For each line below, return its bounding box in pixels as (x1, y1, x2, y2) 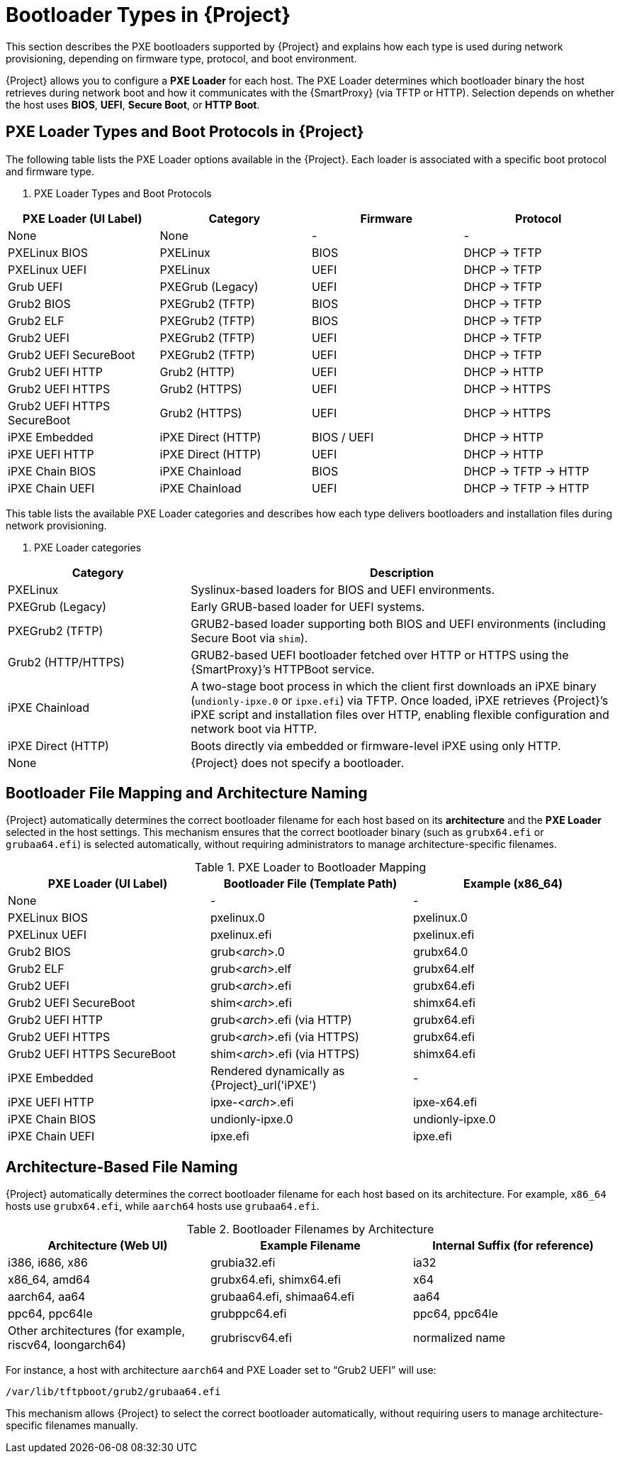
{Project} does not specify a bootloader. (191, 755, 404, 770)
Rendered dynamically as (210, 1064, 345, 1079)
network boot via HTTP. (191, 721, 317, 736)
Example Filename (260, 1238, 361, 1253)
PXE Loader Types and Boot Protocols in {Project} (6, 123, 364, 141)
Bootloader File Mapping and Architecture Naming (6, 784, 368, 803)
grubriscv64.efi (210, 1331, 292, 1345)
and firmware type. (6, 165, 94, 177)
